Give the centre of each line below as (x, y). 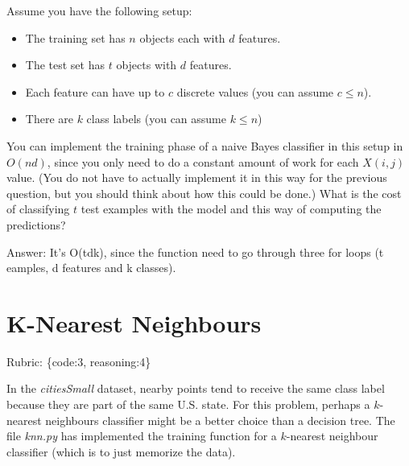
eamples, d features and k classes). (91, 268)
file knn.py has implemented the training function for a (142, 436)
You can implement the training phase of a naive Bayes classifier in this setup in (205, 145)
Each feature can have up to (95, 91)
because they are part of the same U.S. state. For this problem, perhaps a (188, 404)
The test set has (65, 65)
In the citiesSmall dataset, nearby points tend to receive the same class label (196, 388)
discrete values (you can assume (255, 91)
